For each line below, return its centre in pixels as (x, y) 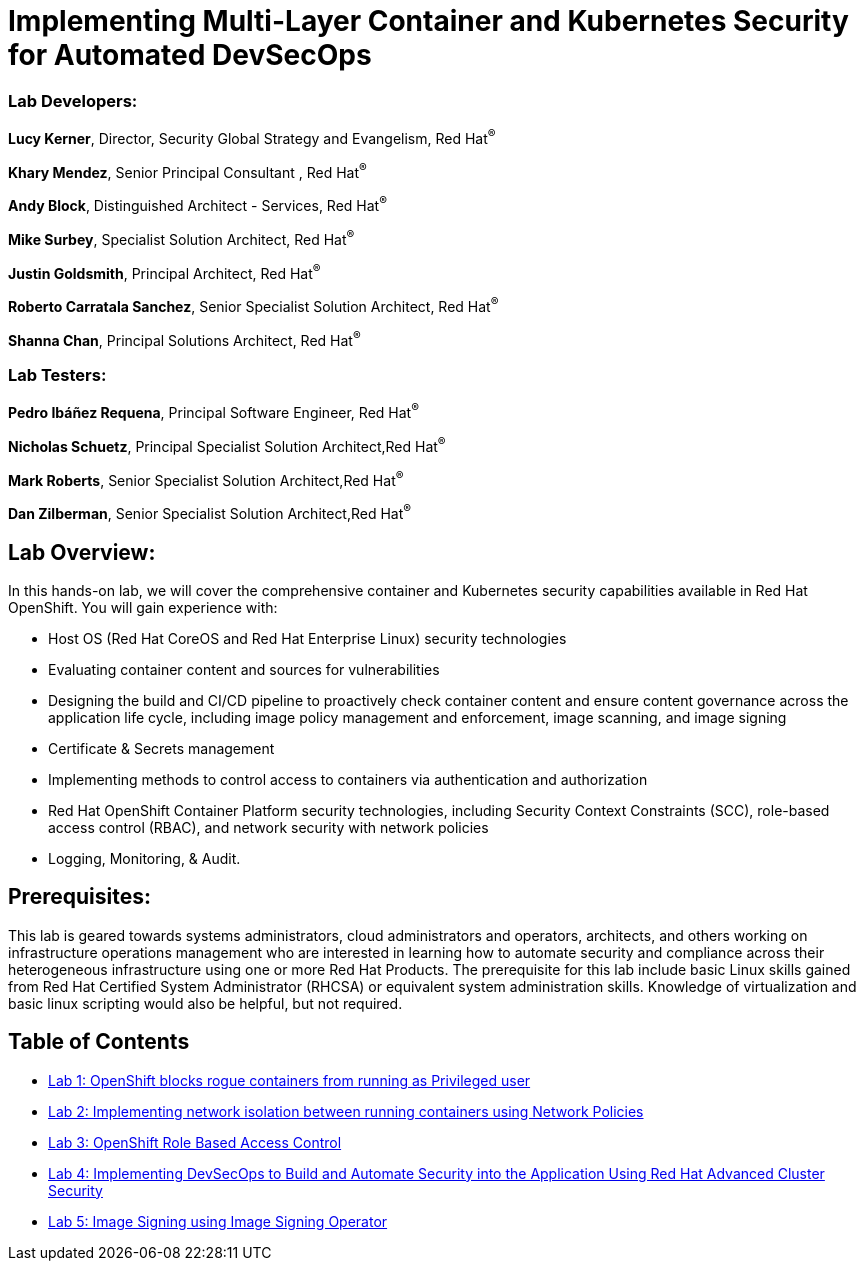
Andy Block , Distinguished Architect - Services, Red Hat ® (197, 204)
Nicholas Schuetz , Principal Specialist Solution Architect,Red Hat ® (227, 445)
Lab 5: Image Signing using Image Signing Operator (218, 1221)
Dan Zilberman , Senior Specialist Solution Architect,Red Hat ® (210, 512)
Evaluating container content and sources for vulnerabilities (244, 669)
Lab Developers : (73, 100)
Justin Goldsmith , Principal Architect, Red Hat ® (164, 271)
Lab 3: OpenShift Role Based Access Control (195, 1142)
